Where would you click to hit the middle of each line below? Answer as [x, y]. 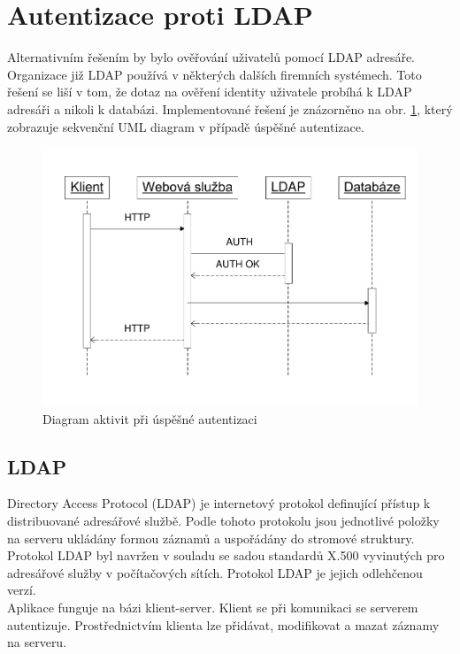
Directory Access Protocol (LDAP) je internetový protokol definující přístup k [219, 503]
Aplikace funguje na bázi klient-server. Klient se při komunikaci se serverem [213, 607]
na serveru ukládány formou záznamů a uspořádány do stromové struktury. [211, 538]
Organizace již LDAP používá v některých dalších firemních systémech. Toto [215, 74]
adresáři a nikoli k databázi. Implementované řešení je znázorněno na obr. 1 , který [230, 108]
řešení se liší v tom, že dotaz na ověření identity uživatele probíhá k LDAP [210, 92]
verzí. [22, 590]
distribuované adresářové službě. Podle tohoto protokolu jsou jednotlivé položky [223, 520]
